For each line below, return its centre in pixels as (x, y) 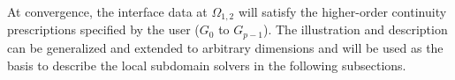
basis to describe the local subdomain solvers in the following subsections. (207, 65)
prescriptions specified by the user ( (103, 29)
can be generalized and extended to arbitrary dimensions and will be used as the (225, 47)
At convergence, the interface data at (107, 11)
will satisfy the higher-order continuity (342, 11)
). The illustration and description (356, 29)
